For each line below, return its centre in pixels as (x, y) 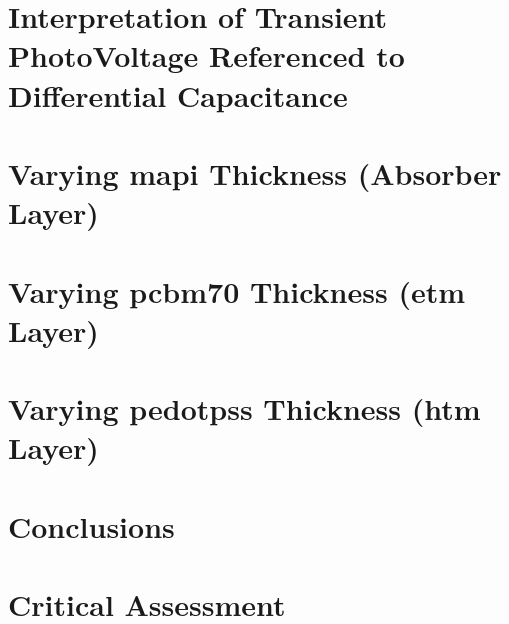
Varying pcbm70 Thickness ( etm (237, 290)
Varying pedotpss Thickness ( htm (244, 408)
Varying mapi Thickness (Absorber (255, 172)
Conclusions (91, 525)
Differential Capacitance (178, 94)
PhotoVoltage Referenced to (206, 55)
